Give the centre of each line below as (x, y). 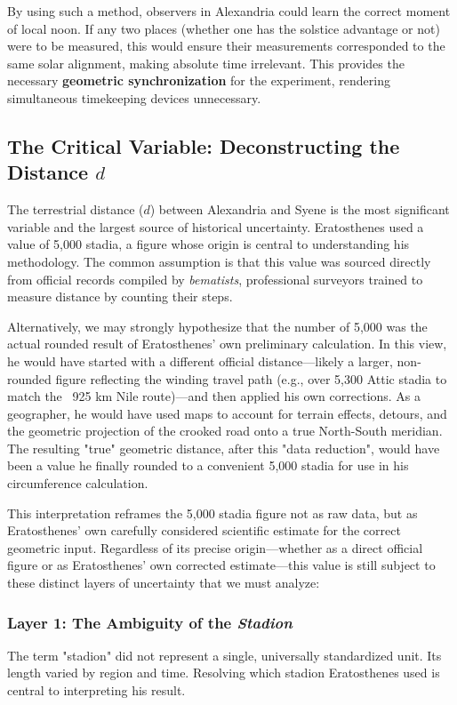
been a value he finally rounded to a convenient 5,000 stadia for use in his (208, 465)
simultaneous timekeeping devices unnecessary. (134, 97)
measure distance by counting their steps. (120, 296)
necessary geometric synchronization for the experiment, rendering (199, 80)
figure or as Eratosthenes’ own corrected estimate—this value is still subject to (221, 565)
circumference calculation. (78, 483)
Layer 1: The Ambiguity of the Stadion (150, 622)
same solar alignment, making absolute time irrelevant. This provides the (206, 63)
